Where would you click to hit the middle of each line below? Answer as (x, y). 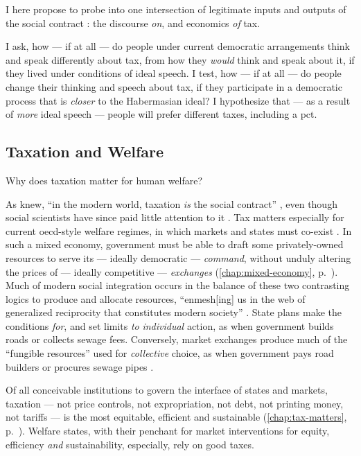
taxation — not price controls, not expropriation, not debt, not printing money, (175, 403)
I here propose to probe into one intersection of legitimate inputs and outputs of (176, 9)
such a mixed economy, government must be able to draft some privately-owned (175, 244)
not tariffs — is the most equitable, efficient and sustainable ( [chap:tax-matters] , (176, 417)
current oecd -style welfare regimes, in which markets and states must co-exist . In (179, 230)
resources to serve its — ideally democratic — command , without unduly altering (178, 257)
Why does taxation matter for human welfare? (104, 180)
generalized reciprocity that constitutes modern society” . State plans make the (174, 312)
